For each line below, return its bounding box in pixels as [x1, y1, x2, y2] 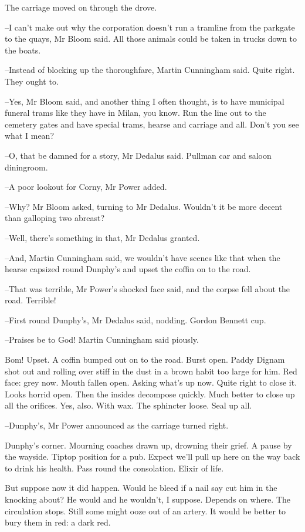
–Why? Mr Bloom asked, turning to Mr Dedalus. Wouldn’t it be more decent [5, 200, 283, 212]
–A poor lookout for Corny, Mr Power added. [5, 180, 167, 193]
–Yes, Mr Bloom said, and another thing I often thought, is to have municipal [5, 95, 284, 107]
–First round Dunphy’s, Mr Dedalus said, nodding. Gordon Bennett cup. [5, 313, 266, 326]
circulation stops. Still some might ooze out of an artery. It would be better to [5, 504, 286, 517]
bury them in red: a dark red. [5, 516, 111, 528]
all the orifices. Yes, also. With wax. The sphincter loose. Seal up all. [5, 399, 252, 411]
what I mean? [5, 129, 54, 142]
